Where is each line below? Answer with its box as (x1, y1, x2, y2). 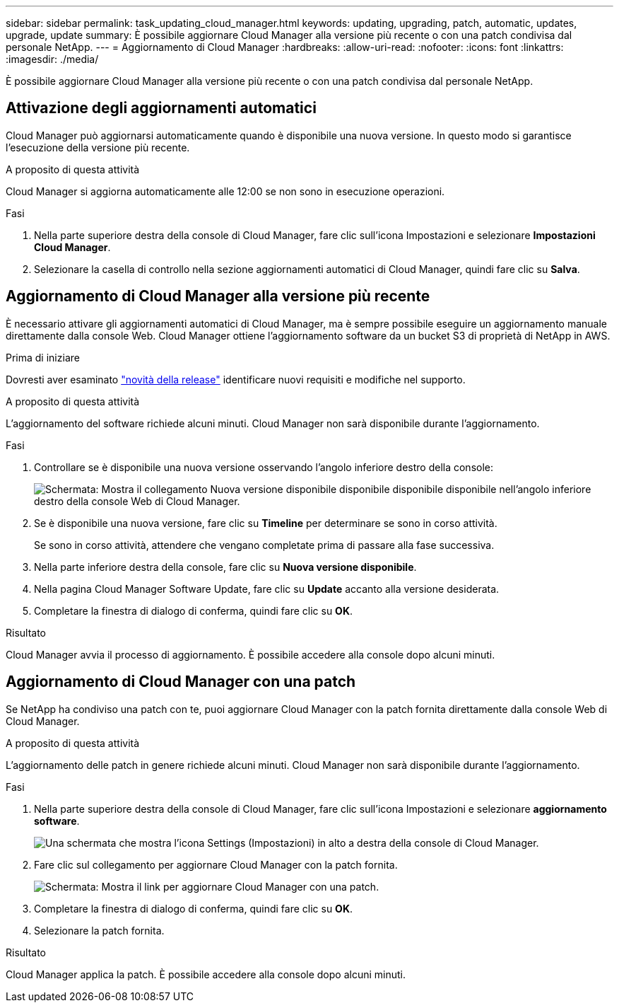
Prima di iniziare (6, 351, 80, 364)
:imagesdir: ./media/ (6, 53, 99, 65)
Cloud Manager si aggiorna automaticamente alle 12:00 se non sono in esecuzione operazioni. (6, 185, 445, 197)
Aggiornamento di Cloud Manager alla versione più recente (6, 287, 430, 306)
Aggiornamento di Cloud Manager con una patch (6, 673, 356, 691)
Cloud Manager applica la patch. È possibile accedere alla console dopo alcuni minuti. (6, 968, 406, 980)
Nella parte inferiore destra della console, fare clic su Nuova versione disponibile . (34, 560, 417, 573)
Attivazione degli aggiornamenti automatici (6, 99, 317, 117)
